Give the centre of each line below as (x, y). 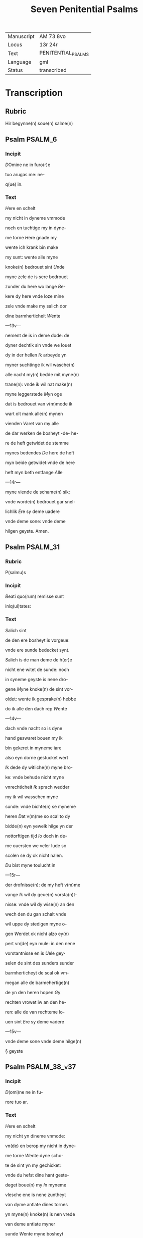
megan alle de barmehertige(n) (37, 983)
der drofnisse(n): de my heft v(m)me (43, 885)
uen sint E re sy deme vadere (35, 1021)
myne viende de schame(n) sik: (38, 492)
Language (20, 62)
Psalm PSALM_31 (33, 547)
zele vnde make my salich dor (36, 306)
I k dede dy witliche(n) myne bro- (39, 767)
